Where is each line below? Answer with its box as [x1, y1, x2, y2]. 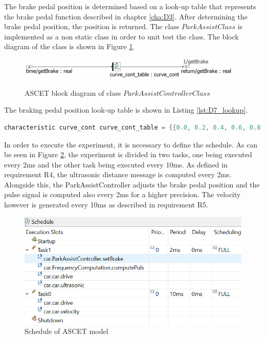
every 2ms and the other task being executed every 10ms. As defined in [4, 159, 228, 170]
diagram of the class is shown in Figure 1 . [4, 41, 135, 52]
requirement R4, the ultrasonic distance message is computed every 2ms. [4, 169, 232, 180]
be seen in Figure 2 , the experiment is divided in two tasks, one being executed [4, 149, 252, 160]
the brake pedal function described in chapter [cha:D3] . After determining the [4, 11, 248, 22]
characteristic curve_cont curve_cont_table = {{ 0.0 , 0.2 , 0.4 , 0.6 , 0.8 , [4, 123, 264, 131]
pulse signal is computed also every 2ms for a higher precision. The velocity [4, 189, 241, 200]
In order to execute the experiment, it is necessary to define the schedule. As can [4, 139, 258, 150]
